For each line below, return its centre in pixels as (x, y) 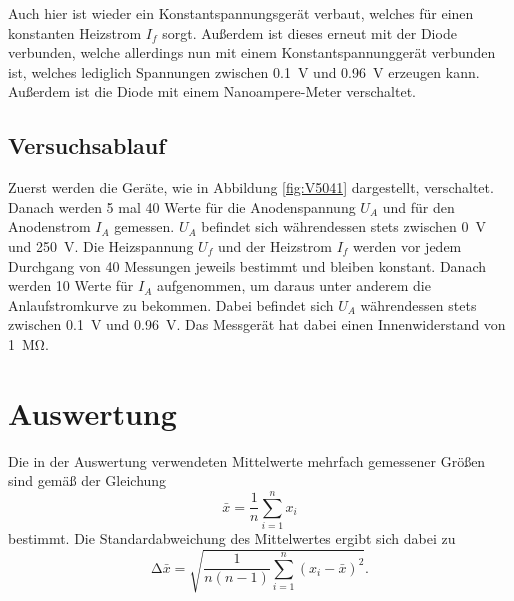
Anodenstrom (49, 226)
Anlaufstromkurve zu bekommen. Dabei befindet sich (171, 304)
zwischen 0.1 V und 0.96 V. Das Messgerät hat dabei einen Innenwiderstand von (257, 324)
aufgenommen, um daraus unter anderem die (293, 285)
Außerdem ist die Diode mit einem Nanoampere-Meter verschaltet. (212, 91)
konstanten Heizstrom (75, 32)
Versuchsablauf (87, 145)
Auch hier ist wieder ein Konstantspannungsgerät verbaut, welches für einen (241, 13)
